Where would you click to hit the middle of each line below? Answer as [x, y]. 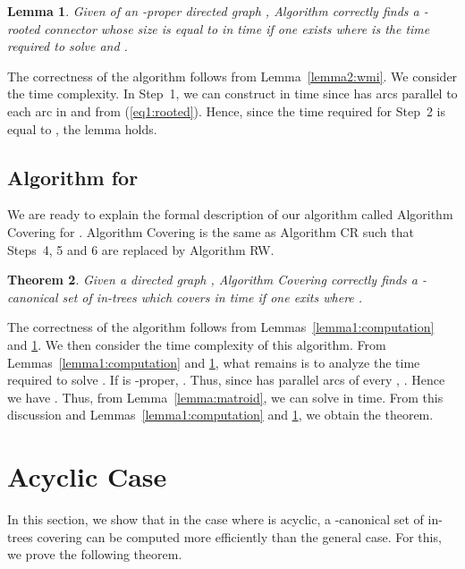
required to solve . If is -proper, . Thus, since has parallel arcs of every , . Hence [226, 380]
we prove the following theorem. [95, 554]
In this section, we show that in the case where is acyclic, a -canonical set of [216, 519]
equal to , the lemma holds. [82, 128]
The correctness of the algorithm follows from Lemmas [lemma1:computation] [221, 327]
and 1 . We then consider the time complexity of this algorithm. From [197, 344]
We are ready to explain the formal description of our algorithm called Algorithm [230, 214]
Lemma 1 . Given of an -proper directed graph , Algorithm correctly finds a [213, 11]
